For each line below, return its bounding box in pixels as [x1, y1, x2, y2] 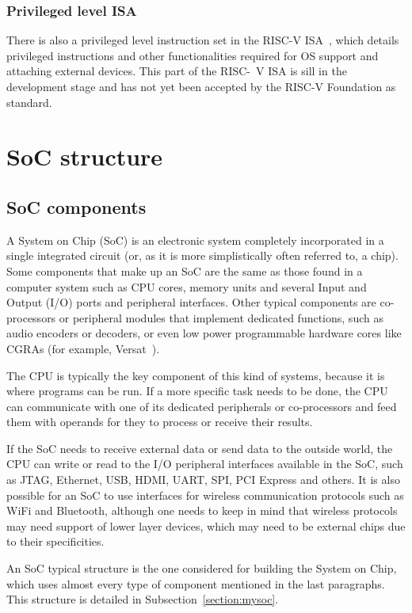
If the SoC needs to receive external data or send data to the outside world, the [6, 440, 393, 456]
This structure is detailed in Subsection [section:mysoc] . [6, 591, 279, 607]
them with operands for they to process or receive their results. [6, 413, 313, 430]
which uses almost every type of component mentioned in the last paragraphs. [6, 575, 385, 592]
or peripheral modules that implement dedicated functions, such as [59, 309, 383, 326]
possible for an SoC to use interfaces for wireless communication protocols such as [6, 486, 404, 503]
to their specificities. [6, 533, 105, 550]
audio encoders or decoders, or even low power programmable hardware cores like [6, 325, 402, 341]
